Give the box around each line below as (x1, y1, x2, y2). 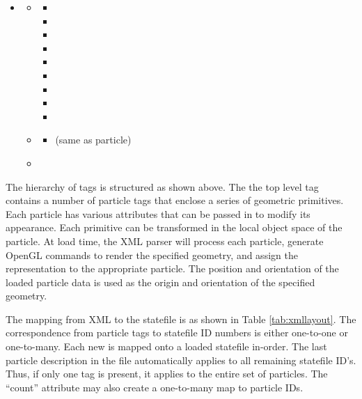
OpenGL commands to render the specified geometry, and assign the (6, 247, 298, 262)
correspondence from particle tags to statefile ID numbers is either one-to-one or (6, 325, 348, 340)
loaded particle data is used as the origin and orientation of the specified (6, 274, 315, 289)
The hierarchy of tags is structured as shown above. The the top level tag (6, 179, 319, 194)
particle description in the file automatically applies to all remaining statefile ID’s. (6, 352, 356, 367)
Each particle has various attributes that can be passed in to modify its (6, 206, 310, 221)
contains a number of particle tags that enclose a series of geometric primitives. (6, 193, 344, 208)
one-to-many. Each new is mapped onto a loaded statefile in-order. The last (6, 339, 327, 354)
